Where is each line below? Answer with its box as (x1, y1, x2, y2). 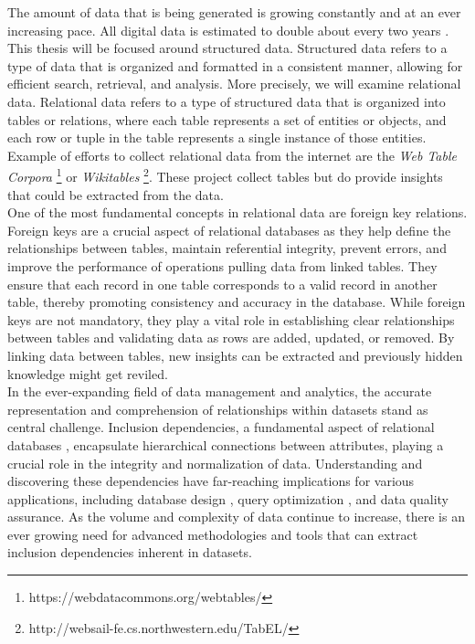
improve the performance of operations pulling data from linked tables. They (7, 256, 438, 275)
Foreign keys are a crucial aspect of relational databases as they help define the (7, 220, 451, 239)
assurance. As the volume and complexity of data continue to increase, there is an (7, 507, 465, 526)
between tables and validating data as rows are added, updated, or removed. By (7, 328, 455, 347)
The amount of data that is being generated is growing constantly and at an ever (7, 3, 461, 21)
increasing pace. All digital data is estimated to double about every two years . (7, 20, 449, 39)
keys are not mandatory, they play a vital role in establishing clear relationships (7, 310, 455, 329)
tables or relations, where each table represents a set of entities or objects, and (7, 110, 447, 129)
